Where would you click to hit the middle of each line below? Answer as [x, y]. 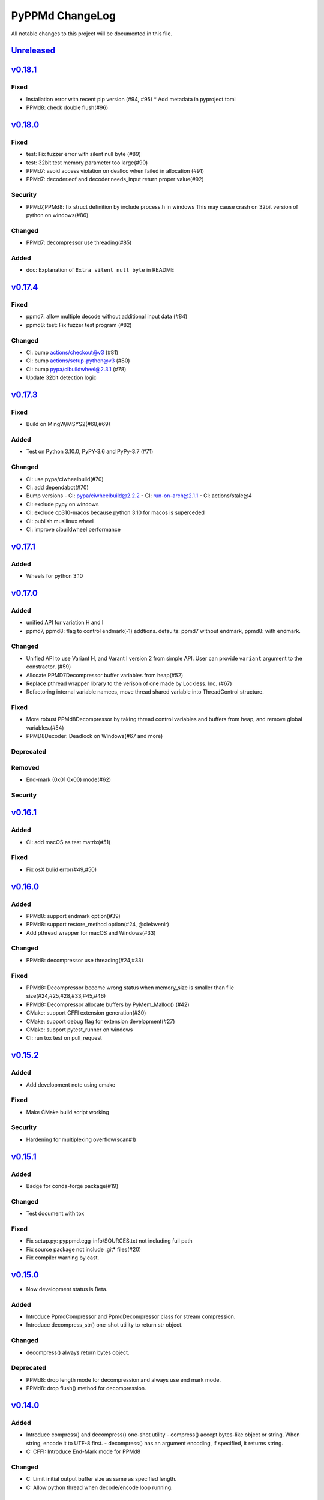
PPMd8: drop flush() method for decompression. [86, 1388]
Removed [25, 767]
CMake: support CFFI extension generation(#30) [86, 1013]
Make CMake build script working [67, 1112]
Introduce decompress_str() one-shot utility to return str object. [104, 1325]
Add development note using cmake [71, 1084]
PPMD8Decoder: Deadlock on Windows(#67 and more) [94, 736]
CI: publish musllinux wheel [60, 521]
